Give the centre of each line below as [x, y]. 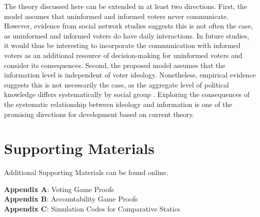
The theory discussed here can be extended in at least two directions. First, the [126, 6]
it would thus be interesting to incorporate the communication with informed [122, 45]
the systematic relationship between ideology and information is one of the [118, 104]
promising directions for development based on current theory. [99, 114]
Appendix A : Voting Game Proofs [59, 189]
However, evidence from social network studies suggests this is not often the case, [128, 26]
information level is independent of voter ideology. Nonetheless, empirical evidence [130, 75]
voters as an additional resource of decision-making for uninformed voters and [123, 55]
